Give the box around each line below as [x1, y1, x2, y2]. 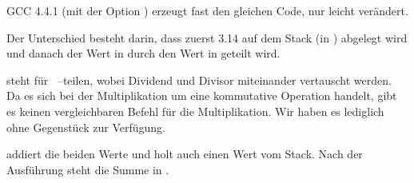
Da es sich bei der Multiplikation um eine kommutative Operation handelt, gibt [6, 87, 397, 104]
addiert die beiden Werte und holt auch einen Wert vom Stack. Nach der [6, 145, 363, 162]
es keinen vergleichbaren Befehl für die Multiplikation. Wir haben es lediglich [6, 102, 384, 119]
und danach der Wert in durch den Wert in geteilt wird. [6, 45, 281, 62]
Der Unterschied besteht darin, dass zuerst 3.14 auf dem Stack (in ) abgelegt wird [6, 29, 408, 46]
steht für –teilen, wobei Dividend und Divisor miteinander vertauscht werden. [6, 71, 392, 88]
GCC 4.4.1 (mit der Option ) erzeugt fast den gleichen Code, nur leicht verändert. [6, 2, 408, 18]
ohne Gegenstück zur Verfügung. [6, 118, 165, 135]
